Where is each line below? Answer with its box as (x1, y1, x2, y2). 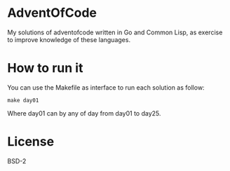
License (7, 134, 55, 150)
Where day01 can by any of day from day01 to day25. (7, 109, 161, 117)
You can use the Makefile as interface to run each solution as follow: (7, 83, 205, 92)
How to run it (7, 60, 83, 76)
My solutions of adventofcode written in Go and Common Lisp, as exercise (7, 28, 223, 36)
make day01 (7, 97, 39, 104)
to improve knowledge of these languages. (7, 35, 131, 43)
